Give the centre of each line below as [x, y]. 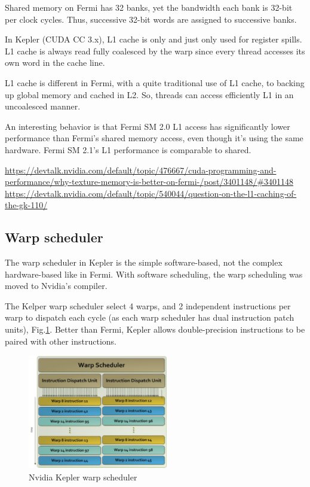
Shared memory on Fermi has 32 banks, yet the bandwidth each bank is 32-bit [149, 7]
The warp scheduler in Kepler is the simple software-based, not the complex [144, 262]
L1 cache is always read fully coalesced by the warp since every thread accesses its [155, 51]
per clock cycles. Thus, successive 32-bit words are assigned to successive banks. [151, 19]
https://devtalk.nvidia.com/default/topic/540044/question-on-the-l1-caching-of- [151, 193]
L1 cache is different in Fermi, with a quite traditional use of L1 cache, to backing [155, 82]
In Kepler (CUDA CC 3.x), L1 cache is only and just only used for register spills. [154, 39]
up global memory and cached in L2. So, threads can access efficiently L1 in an [149, 94]
